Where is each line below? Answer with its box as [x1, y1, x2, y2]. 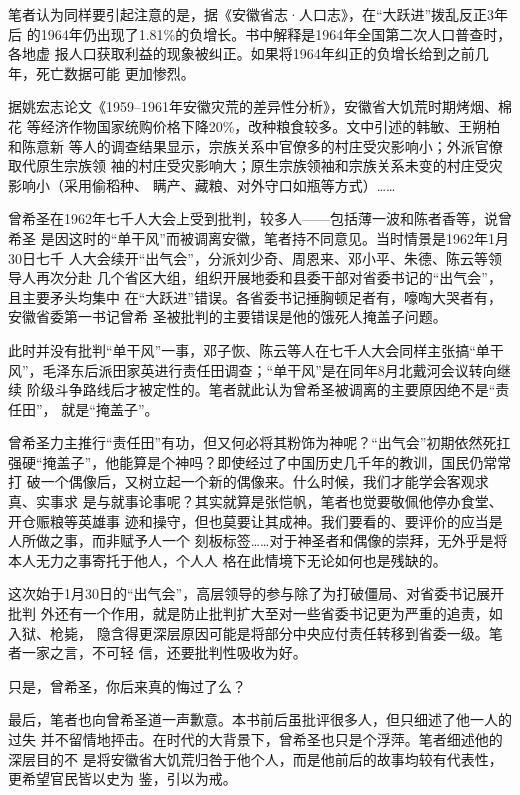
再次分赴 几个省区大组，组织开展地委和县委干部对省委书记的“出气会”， [35, 267, 502, 288]
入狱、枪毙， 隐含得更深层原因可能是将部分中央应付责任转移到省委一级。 [8, 622, 489, 643]
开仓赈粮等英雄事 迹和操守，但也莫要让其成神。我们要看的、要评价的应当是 [8, 510, 503, 531]
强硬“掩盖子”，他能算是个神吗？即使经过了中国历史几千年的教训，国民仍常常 [8, 451, 512, 472]
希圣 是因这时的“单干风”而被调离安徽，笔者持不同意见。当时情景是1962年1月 [8, 227, 509, 248]
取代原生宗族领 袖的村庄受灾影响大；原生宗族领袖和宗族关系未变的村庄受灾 [8, 155, 503, 176]
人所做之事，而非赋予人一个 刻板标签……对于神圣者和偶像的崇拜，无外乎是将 [8, 530, 508, 551]
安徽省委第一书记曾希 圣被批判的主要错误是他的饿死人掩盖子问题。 [8, 306, 447, 327]
